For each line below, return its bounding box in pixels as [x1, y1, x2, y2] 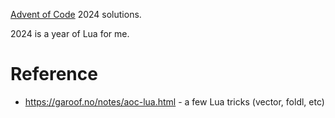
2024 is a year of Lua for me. [10, 28, 130, 39]
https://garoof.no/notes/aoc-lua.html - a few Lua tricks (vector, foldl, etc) [24, 95, 325, 108]
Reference [10, 63, 98, 86]
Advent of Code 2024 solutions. [10, 9, 142, 20]
